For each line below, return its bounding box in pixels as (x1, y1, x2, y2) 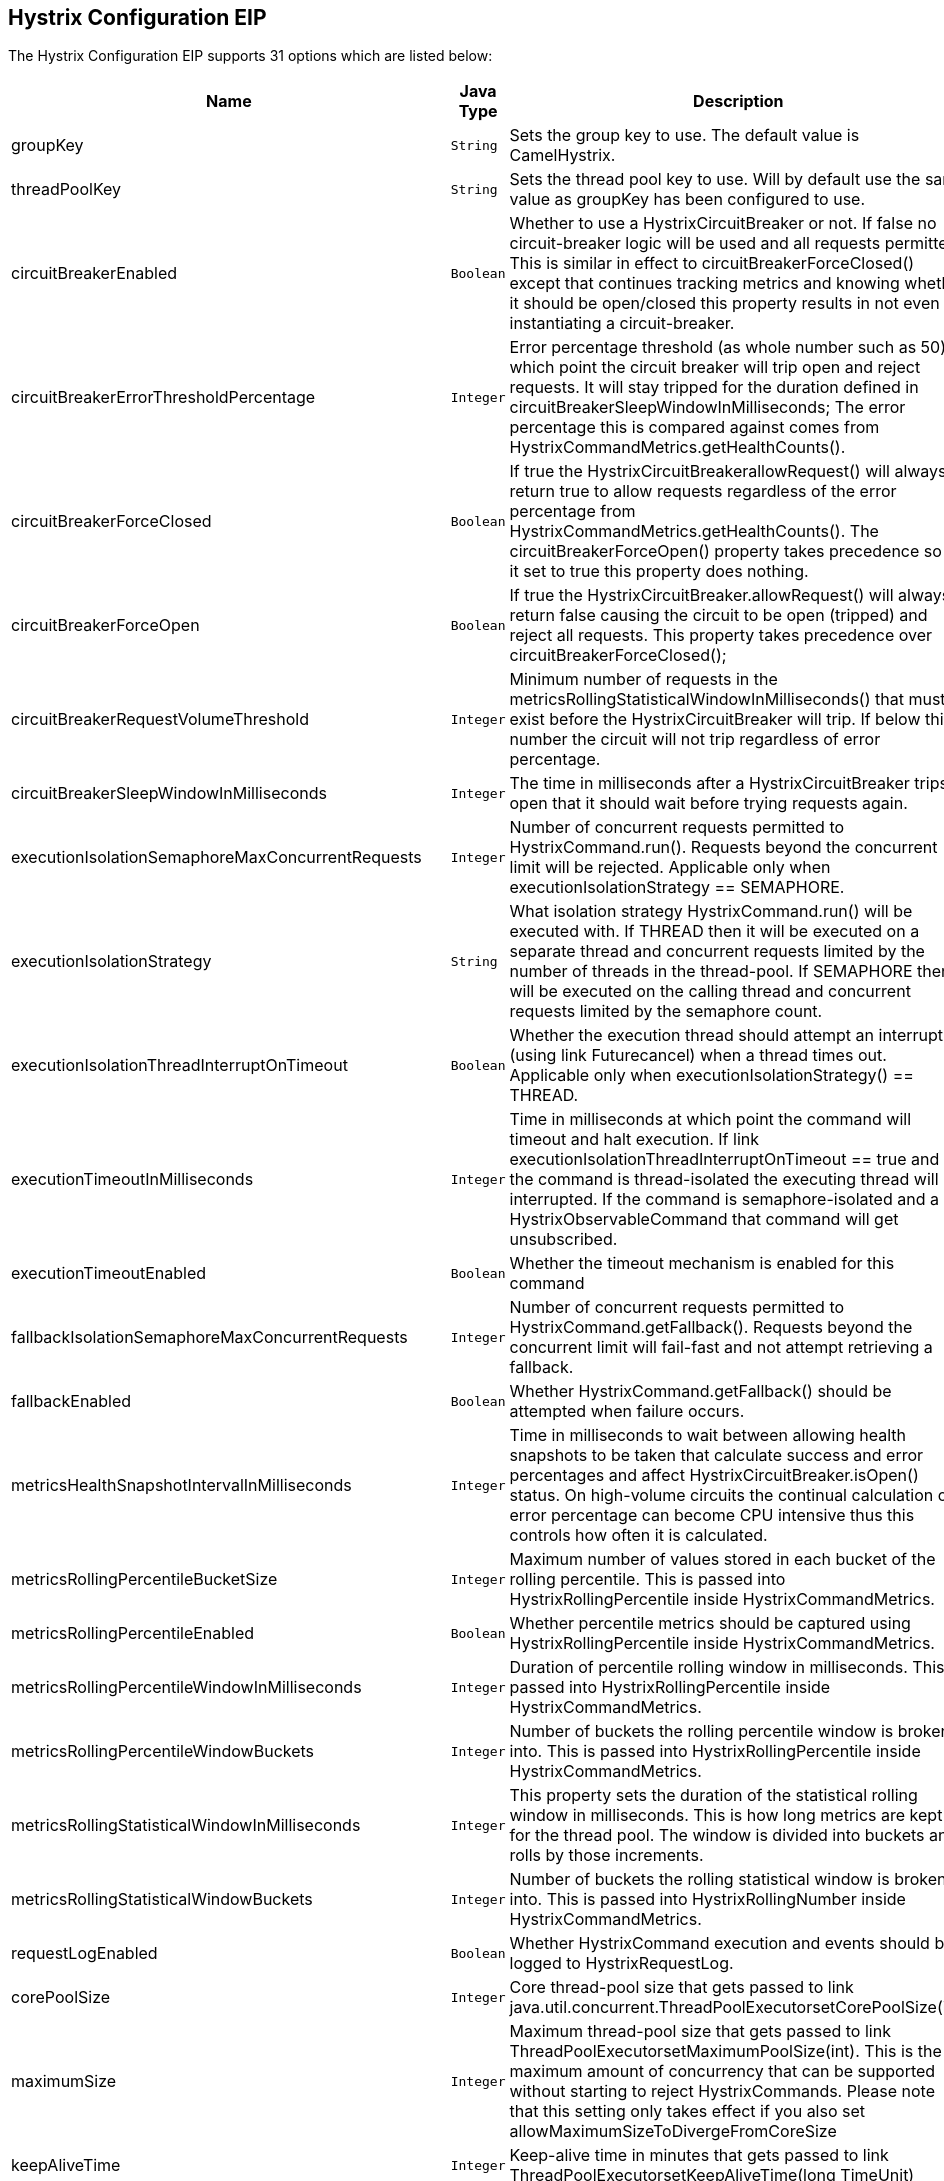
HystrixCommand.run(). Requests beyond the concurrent (509, 837, 938, 858)
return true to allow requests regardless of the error (509, 481, 897, 502)
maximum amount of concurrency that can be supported (509, 2061, 936, 2082)
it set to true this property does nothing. (509, 561, 809, 582)
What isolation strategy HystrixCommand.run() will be (509, 901, 913, 922)
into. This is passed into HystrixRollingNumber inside (509, 1889, 906, 1910)
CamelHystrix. (509, 145, 616, 166)
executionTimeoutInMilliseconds (11, 1169, 254, 1190)
